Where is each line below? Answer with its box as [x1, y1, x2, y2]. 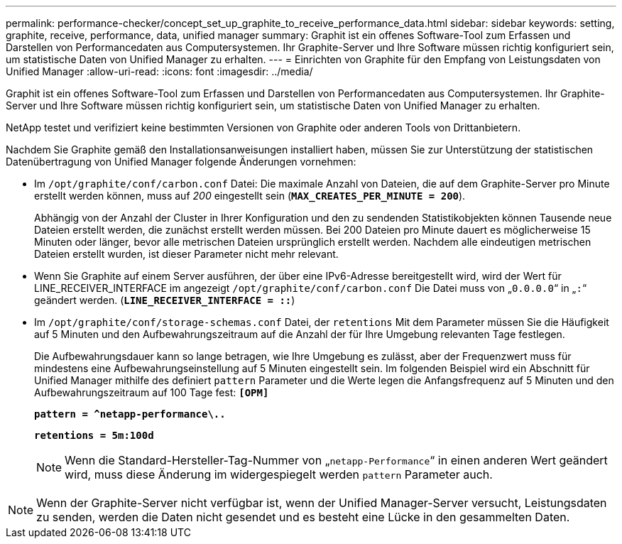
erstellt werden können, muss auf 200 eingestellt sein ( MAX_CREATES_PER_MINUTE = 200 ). [34, 190, 466, 202]
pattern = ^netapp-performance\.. [34, 408, 226, 420]
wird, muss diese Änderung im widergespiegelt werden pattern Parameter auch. [65, 467, 493, 482]
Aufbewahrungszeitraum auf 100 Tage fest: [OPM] [34, 386, 269, 398]
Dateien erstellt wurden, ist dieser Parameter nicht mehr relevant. [34, 248, 339, 260]
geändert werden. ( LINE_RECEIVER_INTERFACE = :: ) [34, 294, 295, 306]
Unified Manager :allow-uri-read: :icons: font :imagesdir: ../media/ [6, 65, 313, 77]
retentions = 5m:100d [34, 430, 154, 441]
